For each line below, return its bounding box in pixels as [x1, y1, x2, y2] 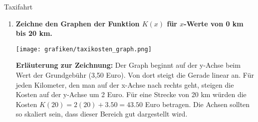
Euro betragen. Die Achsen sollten [145, 99, 250, 109]
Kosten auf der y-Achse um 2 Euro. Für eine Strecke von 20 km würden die [15, 89, 247, 100]
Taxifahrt [4, 1, 33, 11]
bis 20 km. [15, 28, 52, 38]
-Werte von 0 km [184, 18, 244, 28]
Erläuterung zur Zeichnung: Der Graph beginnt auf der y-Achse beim [15, 60, 241, 70]
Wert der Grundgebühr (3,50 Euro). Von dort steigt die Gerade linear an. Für [15, 70, 254, 80]
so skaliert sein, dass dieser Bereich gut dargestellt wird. [15, 109, 188, 119]
